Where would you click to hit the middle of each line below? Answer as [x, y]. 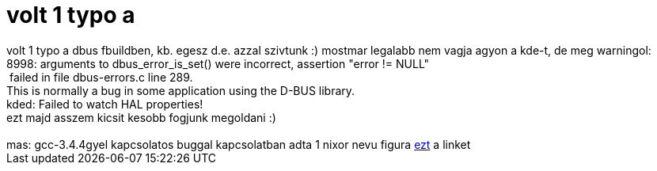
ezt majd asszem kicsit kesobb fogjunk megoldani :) [141, 117]
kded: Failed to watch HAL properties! [105, 104]
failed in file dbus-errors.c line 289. [101, 77]
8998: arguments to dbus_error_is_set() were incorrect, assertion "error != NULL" [218, 63]
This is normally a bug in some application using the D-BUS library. [181, 90]
